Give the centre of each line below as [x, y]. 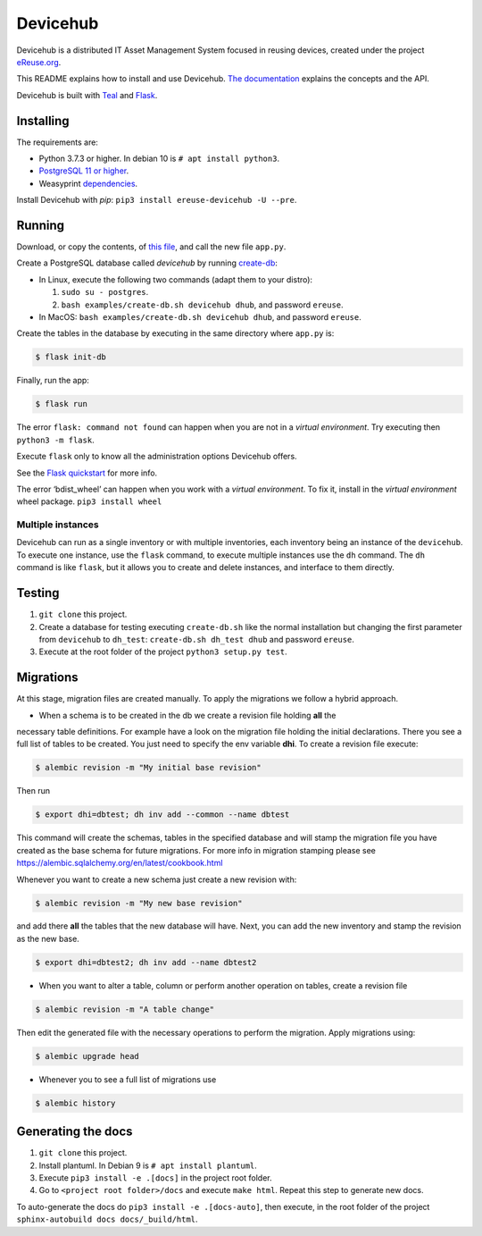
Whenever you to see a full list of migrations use [128, 1079]
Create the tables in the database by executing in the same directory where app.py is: [175, 333]
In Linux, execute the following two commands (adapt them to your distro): [175, 279]
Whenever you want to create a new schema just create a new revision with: [157, 879]
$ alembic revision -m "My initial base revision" [149, 768]
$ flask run [62, 404]
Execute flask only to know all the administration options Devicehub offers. [157, 457]
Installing [43, 121]
